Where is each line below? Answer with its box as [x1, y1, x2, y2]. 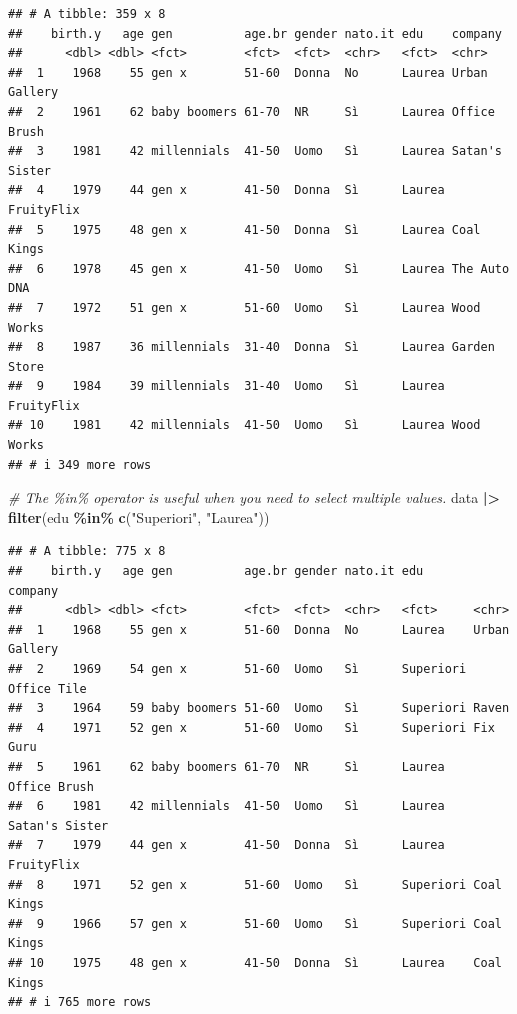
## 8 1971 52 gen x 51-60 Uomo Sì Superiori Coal [8, 877, 502, 892]
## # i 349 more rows [8, 457, 152, 472]
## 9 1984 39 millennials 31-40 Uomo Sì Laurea [8, 379, 445, 394]
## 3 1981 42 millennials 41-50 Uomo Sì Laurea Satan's [8, 144, 502, 159]
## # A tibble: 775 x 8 [8, 544, 166, 559]
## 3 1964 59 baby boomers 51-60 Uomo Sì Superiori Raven [8, 701, 510, 716]
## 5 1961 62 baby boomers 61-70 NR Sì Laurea [8, 759, 445, 774]
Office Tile [8, 681, 87, 696]
